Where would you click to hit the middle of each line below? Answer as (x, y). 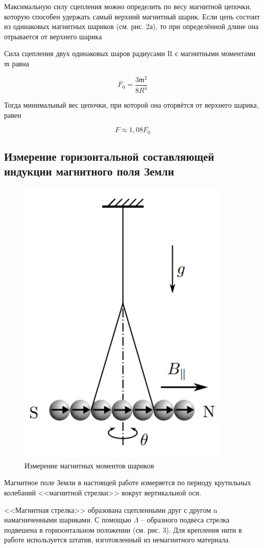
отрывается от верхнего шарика (53, 36)
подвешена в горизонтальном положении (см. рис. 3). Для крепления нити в (123, 529)
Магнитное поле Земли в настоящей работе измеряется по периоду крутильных (128, 482)
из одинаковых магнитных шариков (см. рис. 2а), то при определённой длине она (131, 26)
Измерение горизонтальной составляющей (109, 156)
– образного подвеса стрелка (185, 520)
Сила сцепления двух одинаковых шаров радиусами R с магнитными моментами (130, 53)
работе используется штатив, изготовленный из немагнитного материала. (117, 540)
